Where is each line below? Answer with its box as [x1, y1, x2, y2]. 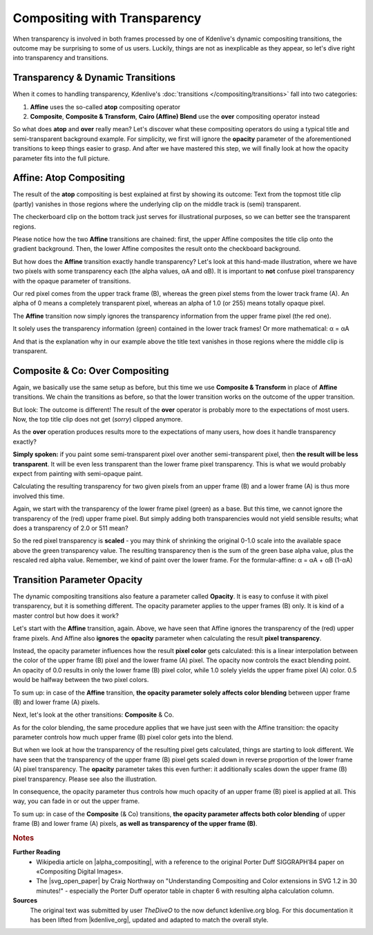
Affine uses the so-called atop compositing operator [30, 102, 181, 111]
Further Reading [12, 848, 61, 856]
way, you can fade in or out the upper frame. [12, 797, 140, 805]
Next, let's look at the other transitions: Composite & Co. [12, 710, 174, 719]
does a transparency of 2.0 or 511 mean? [12, 524, 128, 532]
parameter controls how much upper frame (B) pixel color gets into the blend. [12, 733, 233, 742]
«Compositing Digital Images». [36, 867, 124, 876]
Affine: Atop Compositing [12, 172, 126, 184]
